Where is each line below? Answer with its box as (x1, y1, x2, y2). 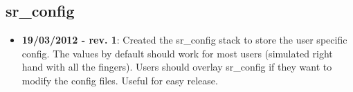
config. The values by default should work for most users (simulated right (21, 46, 333, 60)
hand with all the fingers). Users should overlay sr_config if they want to (21, 59, 332, 74)
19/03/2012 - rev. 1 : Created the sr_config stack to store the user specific (21, 33, 347, 47)
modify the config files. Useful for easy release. (21, 73, 218, 87)
